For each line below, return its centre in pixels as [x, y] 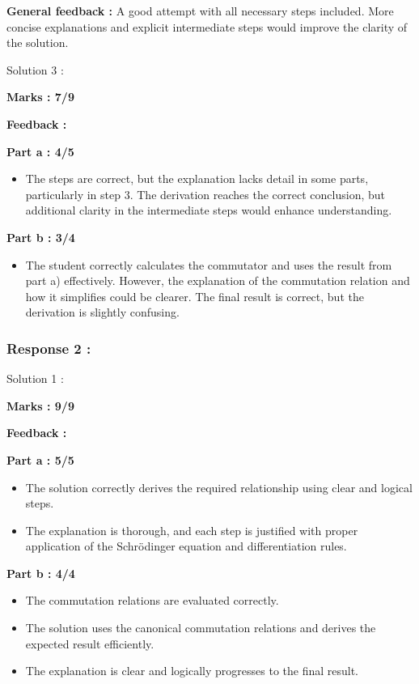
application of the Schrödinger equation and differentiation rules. [186, 546]
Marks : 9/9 [40, 405]
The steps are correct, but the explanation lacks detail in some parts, [197, 178]
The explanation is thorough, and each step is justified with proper [192, 530]
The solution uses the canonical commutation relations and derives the [201, 628]
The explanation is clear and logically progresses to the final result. [192, 671]
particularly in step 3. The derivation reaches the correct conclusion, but [205, 194]
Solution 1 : [35, 378]
